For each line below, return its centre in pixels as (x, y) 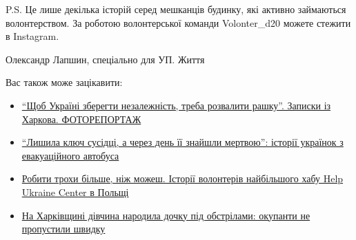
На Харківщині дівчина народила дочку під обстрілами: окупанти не (166, 215)
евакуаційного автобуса (70, 155)
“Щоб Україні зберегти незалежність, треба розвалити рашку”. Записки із (176, 105)
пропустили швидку (63, 229)
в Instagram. (32, 36)
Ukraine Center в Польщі (75, 192)
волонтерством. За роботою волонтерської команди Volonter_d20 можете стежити (178, 22)
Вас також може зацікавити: (64, 82)
